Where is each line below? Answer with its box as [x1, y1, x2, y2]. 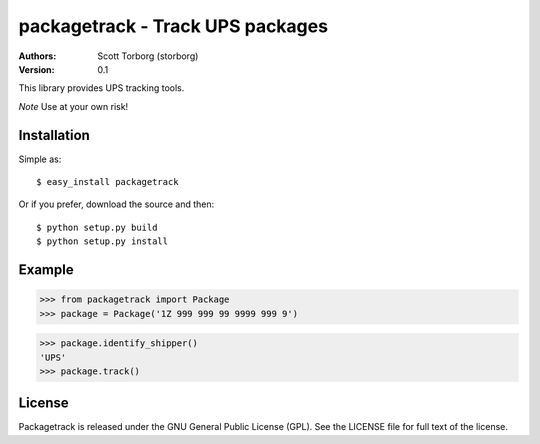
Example [18, 261, 74, 278]
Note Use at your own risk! [18, 100, 129, 112]
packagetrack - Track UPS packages [18, 15, 329, 37]
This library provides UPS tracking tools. [18, 82, 185, 94]
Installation [18, 126, 90, 144]
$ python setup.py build [36, 221, 158, 233]
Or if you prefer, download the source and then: [18, 198, 215, 210]
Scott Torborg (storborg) [97, 50, 199, 62]
